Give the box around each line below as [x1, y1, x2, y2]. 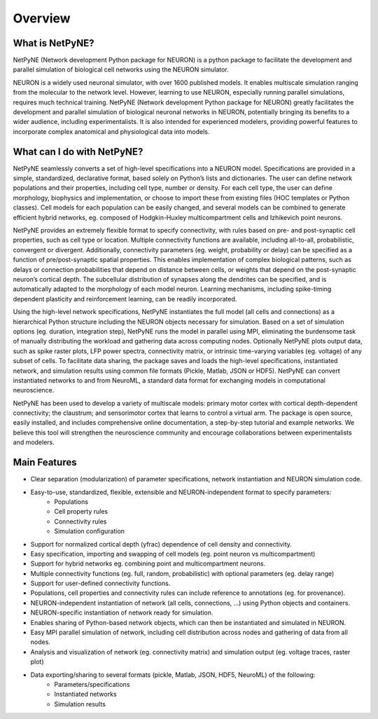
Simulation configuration [54, 527, 125, 535]
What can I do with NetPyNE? [13, 146, 143, 158]
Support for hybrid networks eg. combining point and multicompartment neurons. [30, 559, 266, 568]
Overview [13, 11, 71, 26]
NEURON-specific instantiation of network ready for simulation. [30, 608, 213, 617]
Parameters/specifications [54, 680, 130, 688]
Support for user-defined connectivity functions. [30, 579, 171, 588]
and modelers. [13, 438, 55, 446]
